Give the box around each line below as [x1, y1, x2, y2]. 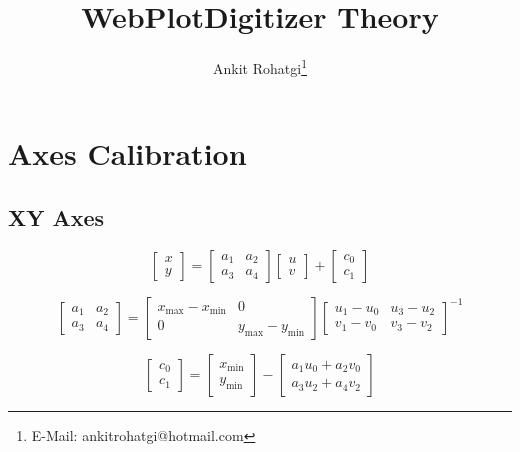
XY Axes [8, 201, 105, 232]
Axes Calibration [8, 133, 247, 174]
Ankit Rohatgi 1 [213, 55, 307, 78]
